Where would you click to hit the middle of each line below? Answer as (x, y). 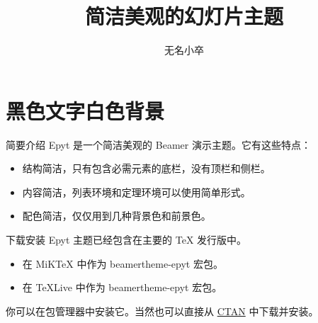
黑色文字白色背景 (85, 110)
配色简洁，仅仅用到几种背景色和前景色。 (117, 216)
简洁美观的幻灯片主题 (184, 16)
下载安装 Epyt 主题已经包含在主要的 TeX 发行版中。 (126, 240)
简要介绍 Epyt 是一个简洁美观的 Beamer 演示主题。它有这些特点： (158, 144)
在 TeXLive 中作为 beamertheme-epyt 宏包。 (122, 287)
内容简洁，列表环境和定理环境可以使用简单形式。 (136, 192)
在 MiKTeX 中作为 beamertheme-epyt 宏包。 (123, 263)
